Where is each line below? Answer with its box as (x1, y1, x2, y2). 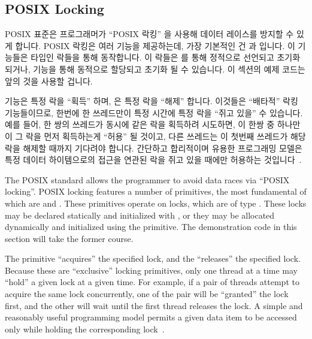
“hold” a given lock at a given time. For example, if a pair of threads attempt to (5, 276, 299, 288)
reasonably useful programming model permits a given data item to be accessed (5, 311, 297, 323)
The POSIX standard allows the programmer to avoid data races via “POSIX (5, 173, 290, 186)
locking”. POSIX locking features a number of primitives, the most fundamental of (5, 185, 307, 198)
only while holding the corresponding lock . (5, 322, 165, 335)
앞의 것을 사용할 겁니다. (5, 74, 93, 87)
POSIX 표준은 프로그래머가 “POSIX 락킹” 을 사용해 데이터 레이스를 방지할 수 (5, 28, 294, 40)
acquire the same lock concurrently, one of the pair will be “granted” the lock (5, 287, 289, 300)
